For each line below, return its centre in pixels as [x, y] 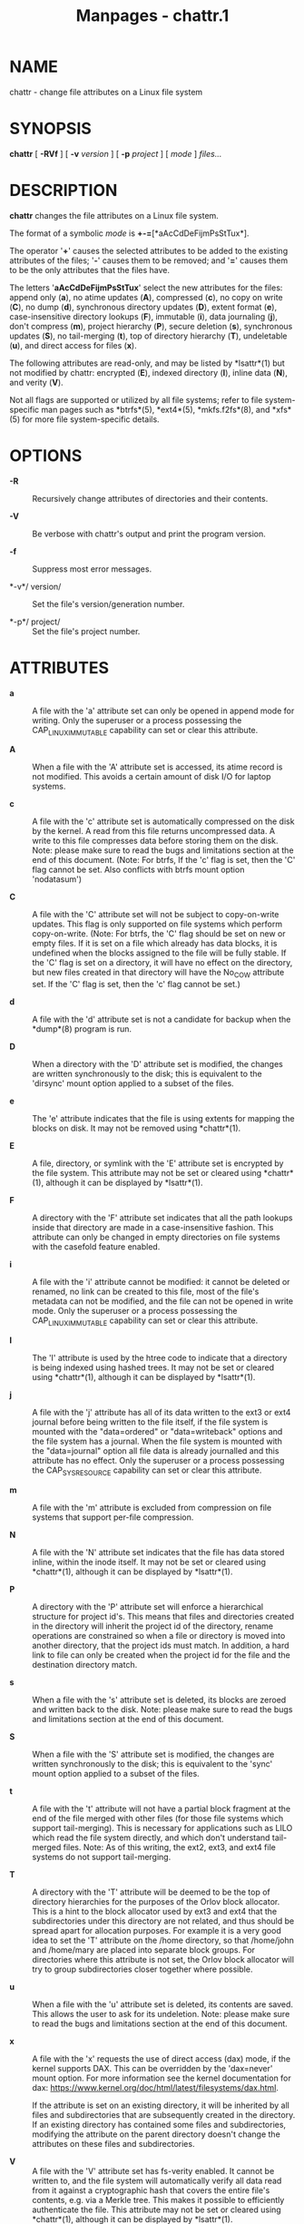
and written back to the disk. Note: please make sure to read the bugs [162, 1709]
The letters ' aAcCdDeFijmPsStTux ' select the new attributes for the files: [146, 288]
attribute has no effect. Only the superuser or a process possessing [158, 1461]
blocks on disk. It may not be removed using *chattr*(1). [137, 1128]
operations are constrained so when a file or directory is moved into [159, 1635]
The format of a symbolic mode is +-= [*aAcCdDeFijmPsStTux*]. [129, 233]
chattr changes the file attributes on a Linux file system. [114, 215]
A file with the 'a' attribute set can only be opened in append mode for [163, 710]
